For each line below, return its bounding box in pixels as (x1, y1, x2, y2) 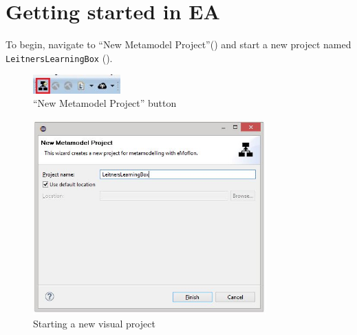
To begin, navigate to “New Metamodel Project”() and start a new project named (6, 37, 351, 52)
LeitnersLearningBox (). (6, 50, 113, 65)
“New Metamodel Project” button (33, 96, 177, 110)
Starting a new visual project (33, 316, 155, 331)
